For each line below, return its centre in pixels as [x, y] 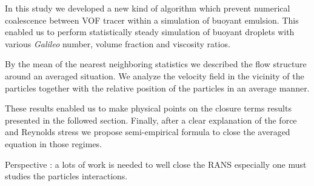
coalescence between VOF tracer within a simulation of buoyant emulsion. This [152, 20]
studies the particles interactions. [66, 176]
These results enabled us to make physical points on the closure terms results [148, 108]
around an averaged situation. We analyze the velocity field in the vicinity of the [155, 75]
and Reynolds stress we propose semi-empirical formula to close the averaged [148, 132]
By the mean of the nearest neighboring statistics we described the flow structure [156, 64]
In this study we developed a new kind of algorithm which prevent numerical [148, 8]
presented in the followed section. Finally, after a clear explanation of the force [151, 120]
